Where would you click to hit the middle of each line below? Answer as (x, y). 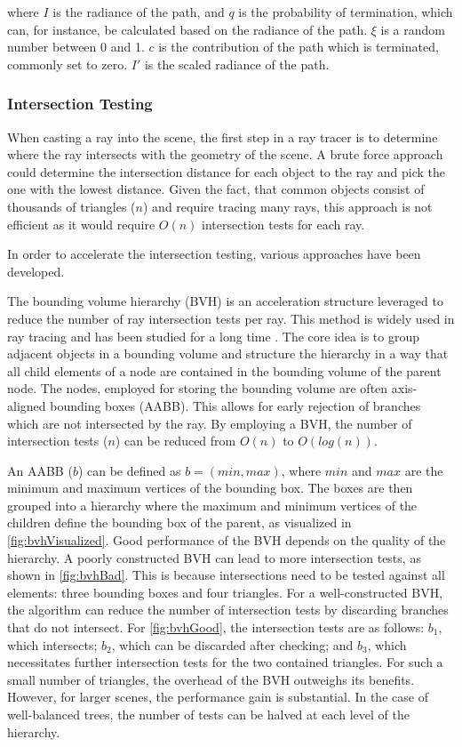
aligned (27, 405)
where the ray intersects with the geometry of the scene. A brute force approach (225, 154)
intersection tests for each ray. (283, 224)
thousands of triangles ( (72, 206)
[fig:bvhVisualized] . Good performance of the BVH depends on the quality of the (227, 540)
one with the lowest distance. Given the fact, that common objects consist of (216, 189)
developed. (36, 271)
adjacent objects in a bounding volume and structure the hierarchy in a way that (228, 353)
